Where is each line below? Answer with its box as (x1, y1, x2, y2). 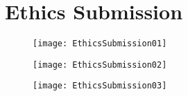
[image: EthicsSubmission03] (33, 81, 167, 91)
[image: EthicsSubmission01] (33, 39, 167, 49)
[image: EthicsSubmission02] (33, 59, 167, 70)
